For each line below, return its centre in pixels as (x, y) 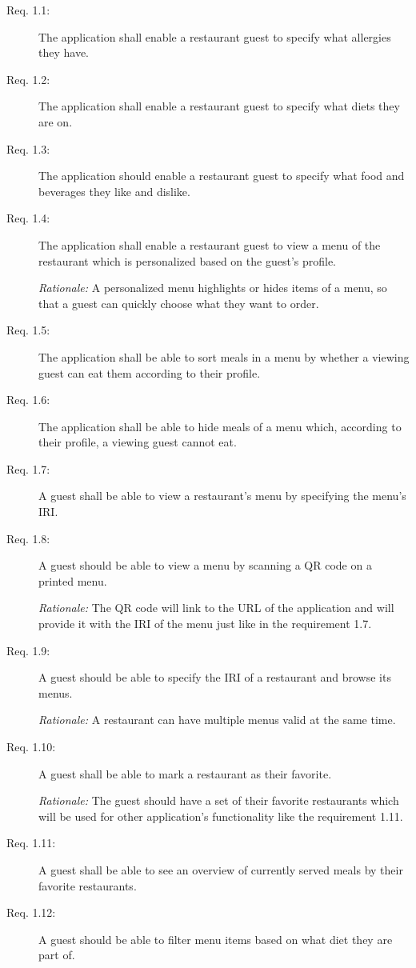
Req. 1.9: (28, 650)
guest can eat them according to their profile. (150, 372)
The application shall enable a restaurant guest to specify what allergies (215, 36)
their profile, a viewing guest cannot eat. (138, 442)
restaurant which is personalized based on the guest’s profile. (188, 260)
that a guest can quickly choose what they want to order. (179, 303)
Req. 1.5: (28, 330)
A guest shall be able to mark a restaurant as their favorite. (185, 773)
